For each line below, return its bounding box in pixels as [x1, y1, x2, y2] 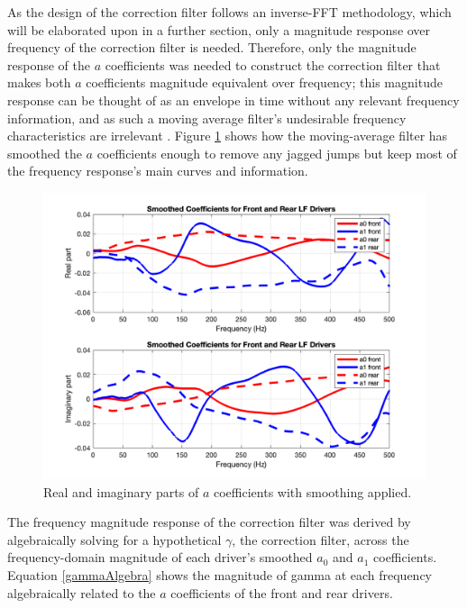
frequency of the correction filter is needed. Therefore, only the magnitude [7, 38, 417, 57]
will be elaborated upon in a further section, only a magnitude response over [7, 20, 431, 39]
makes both [7, 73, 71, 92]
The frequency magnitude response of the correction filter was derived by [7, 513, 411, 531]
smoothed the [7, 143, 82, 162]
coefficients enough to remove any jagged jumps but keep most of [96, 143, 457, 162]
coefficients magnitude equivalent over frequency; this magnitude [86, 73, 443, 92]
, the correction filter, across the [232, 530, 409, 549]
